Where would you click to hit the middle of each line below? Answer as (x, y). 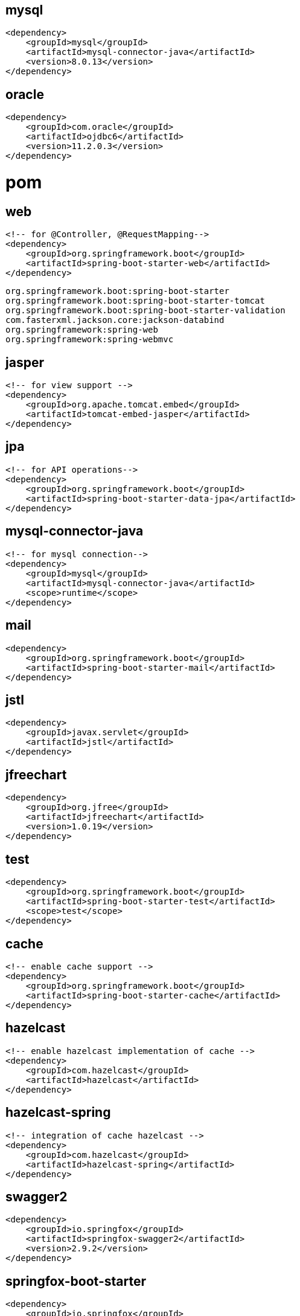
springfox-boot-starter (76, 1281)
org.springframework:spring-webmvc (90, 340)
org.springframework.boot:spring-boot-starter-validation (145, 311)
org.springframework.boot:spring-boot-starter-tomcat (135, 301)
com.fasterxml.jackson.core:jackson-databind (115, 320)
